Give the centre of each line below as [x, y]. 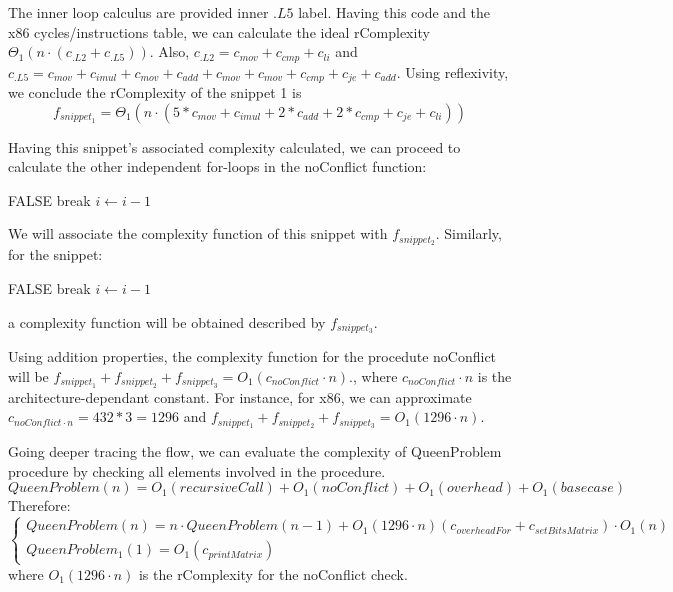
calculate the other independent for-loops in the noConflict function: [217, 166]
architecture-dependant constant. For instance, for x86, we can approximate [240, 396]
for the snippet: [55, 254]
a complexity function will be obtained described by [167, 321]
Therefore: [39, 505]
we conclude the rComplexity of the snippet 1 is [155, 92]
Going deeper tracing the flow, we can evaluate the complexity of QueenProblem [255, 451]
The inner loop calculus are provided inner [138, 12]
